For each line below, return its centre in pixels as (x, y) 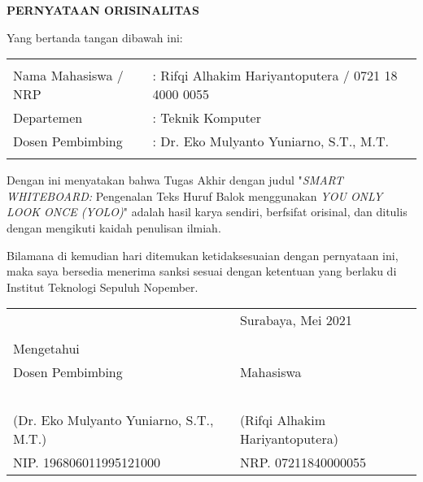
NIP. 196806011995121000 (87, 462)
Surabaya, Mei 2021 (296, 320)
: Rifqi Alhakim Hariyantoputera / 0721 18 (275, 76)
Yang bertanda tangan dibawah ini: (95, 37)
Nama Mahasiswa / (68, 76)
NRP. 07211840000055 (303, 462)
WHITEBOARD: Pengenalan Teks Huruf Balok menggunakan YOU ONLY (195, 195)
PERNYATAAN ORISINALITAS (103, 10)
